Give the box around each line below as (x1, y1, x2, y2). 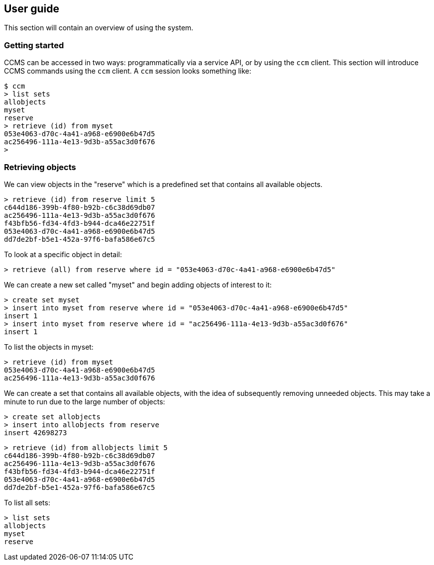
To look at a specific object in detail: (4, 250, 122, 259)
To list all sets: (4, 498, 50, 507)
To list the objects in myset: (4, 342, 94, 351)
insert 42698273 (4, 428, 67, 437)
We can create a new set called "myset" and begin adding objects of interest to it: (4, 280, 272, 289)
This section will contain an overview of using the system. (4, 23, 194, 32)
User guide (4, 2, 59, 15)
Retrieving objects (4, 162, 76, 172)
